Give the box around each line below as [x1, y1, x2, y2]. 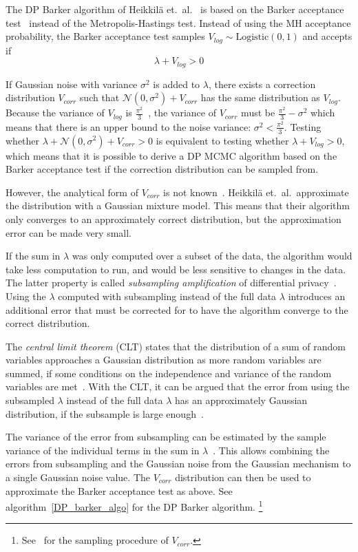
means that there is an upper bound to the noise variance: [6, 119, 251, 134]
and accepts [302, 29, 352, 43]
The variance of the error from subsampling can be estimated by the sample [6, 429, 326, 444]
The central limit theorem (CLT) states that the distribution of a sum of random [6, 339, 346, 353]
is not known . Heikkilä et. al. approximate [163, 184, 349, 199]
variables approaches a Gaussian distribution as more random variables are [6, 352, 322, 367]
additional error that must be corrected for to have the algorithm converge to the [6, 302, 348, 317]
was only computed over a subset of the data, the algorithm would [72, 248, 352, 263]
